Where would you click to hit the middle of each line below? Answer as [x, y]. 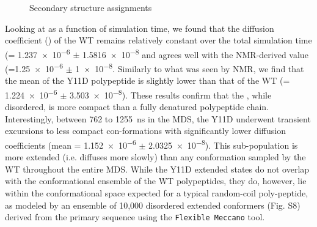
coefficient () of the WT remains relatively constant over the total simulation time [158, 40]
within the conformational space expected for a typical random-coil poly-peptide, [157, 192]
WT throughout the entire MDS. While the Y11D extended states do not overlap [157, 169]
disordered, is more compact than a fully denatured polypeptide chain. [137, 107]
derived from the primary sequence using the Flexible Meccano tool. [135, 217]
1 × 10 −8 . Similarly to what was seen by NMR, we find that [190, 68]
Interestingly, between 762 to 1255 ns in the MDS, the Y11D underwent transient [158, 118]
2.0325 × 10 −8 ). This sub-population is [223, 144]
